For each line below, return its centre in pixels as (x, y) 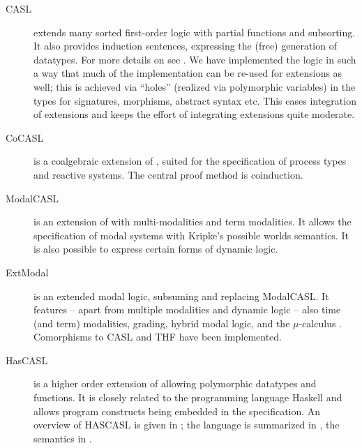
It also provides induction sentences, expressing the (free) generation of (185, 46)
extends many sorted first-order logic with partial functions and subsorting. (195, 32)
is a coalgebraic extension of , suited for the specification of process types (190, 161)
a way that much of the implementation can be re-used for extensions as (188, 73)
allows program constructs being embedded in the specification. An (177, 411)
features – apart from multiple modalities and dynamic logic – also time (187, 309)
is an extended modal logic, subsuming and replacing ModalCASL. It (181, 296)
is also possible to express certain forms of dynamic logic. (156, 249)
